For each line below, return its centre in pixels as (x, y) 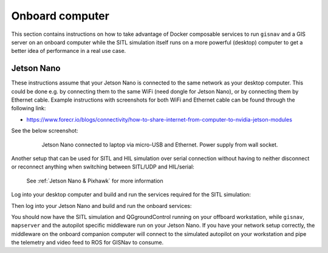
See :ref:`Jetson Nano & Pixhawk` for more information (95, 181)
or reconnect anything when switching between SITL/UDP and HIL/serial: (103, 167)
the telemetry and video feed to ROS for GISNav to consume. (87, 243)
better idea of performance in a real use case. (69, 51)
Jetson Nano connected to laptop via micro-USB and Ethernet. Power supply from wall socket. (160, 144)
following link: (29, 108)
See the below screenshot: (45, 131)
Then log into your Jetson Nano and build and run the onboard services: (101, 206)
